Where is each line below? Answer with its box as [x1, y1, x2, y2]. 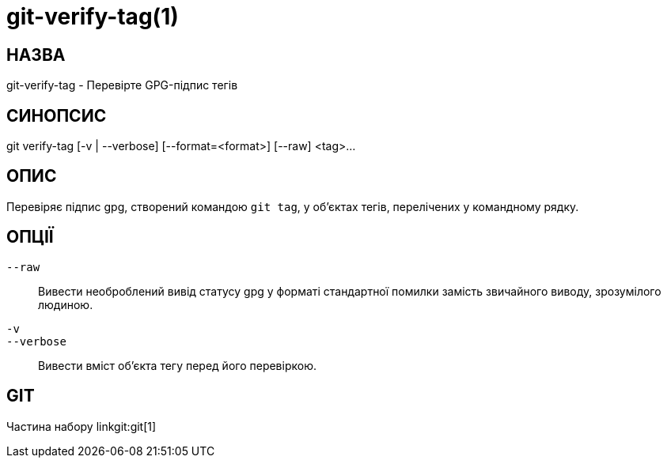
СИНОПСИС [6, 105, 107, 126]
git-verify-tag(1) [6, 3, 179, 30]
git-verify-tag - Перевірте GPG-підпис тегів [6, 78, 238, 92]
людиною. [38, 297, 93, 311]
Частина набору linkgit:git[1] [6, 419, 157, 433]
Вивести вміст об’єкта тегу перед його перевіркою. [38, 358, 316, 372]
